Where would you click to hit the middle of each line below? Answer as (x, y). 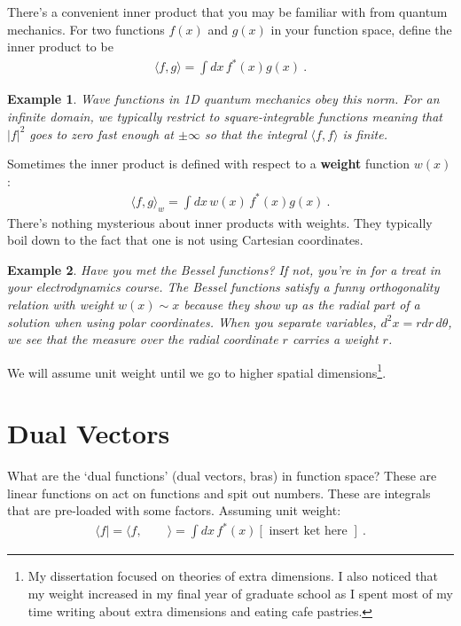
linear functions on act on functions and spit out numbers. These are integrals (219, 493)
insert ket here (308, 532)
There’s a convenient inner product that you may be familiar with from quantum (227, 12)
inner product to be (60, 47)
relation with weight (61, 304)
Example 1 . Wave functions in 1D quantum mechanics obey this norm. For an (223, 99)
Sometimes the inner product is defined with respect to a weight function (209, 164)
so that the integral (255, 133)
